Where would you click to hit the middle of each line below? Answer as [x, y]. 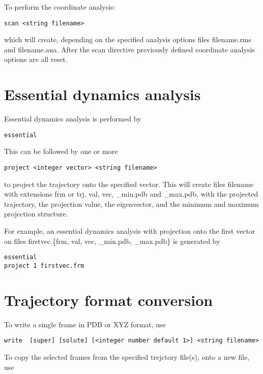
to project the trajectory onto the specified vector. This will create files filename [129, 184]
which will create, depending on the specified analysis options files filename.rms [128, 39]
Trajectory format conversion [109, 300]
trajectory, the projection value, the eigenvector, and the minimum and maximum [131, 204]
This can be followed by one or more [61, 151]
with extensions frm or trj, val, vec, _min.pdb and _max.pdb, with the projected [131, 194]
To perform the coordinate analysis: [60, 7]
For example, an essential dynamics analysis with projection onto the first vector [130, 231]
